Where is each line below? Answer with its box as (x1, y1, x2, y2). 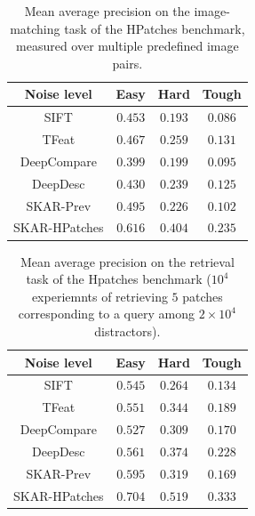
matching (10, 19, 60, 37)
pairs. (112, 53, 143, 72)
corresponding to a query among (18, 304, 195, 323)
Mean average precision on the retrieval (20, 252, 235, 270)
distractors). (94, 321, 161, 340)
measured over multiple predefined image (16, 36, 239, 55)
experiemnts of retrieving (31, 286, 168, 305)
